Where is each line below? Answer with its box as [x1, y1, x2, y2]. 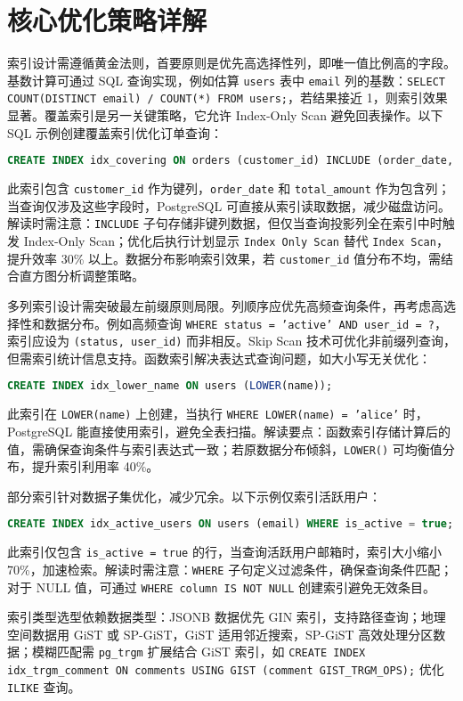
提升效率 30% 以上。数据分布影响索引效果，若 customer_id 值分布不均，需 [7, 249, 442, 267]
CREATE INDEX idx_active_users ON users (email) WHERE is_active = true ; [7, 518, 454, 531]
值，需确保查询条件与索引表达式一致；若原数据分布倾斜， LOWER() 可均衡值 [7, 439, 443, 458]
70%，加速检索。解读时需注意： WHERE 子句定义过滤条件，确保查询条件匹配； [7, 559, 453, 578]
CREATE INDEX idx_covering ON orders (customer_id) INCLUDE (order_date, [7, 154, 454, 167]
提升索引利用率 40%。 [31, 457, 159, 476]
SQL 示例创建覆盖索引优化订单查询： [7, 123, 223, 142]
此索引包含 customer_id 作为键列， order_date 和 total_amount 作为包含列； [7, 179, 451, 198]
